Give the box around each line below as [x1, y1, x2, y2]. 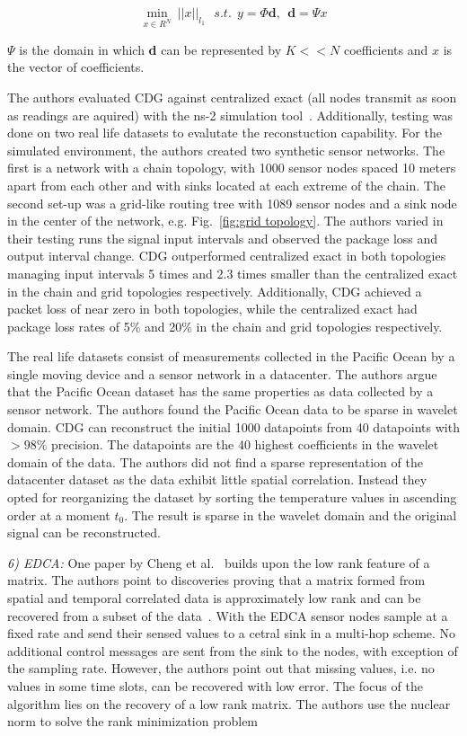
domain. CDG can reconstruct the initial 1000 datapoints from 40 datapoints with [7, 417, 460, 436]
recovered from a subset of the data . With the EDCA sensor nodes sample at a [7, 606, 448, 625]
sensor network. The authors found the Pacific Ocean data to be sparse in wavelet [7, 400, 458, 419]
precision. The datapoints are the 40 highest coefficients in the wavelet [50, 435, 439, 454]
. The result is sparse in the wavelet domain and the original [124, 505, 457, 524]
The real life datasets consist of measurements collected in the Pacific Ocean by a [7, 347, 455, 366]
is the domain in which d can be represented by [19, 40, 282, 58]
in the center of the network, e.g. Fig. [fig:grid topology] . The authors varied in [7, 211, 444, 230]
